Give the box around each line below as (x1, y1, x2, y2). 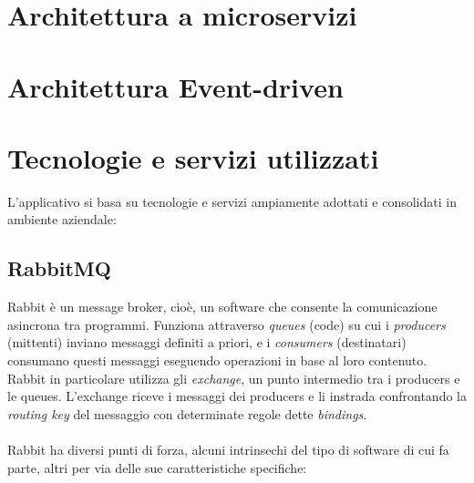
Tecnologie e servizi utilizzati (7, 139, 379, 176)
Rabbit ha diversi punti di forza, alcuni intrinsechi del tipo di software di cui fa (7, 440, 449, 459)
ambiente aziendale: (7, 210, 117, 229)
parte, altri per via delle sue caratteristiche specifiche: (7, 457, 307, 477)
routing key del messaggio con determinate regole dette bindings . (7, 404, 367, 423)
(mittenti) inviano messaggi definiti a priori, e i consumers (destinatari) (7, 333, 407, 352)
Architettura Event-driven (7, 67, 344, 105)
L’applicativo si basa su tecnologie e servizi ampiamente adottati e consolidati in (7, 191, 457, 211)
